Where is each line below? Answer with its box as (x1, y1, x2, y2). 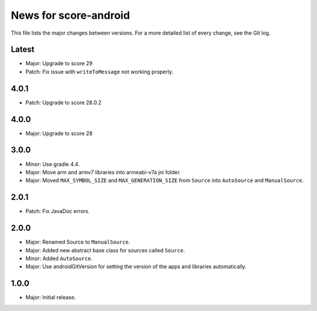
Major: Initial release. (25, 294, 76, 301)
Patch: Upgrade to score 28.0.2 (25, 99, 102, 106)
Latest (11, 45, 35, 55)
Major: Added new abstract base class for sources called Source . (25, 246, 185, 253)
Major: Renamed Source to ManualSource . (25, 238, 130, 246)
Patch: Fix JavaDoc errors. (25, 208, 90, 215)
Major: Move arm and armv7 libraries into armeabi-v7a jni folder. (25, 168, 181, 175)
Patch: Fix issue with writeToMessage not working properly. (25, 68, 173, 75)
